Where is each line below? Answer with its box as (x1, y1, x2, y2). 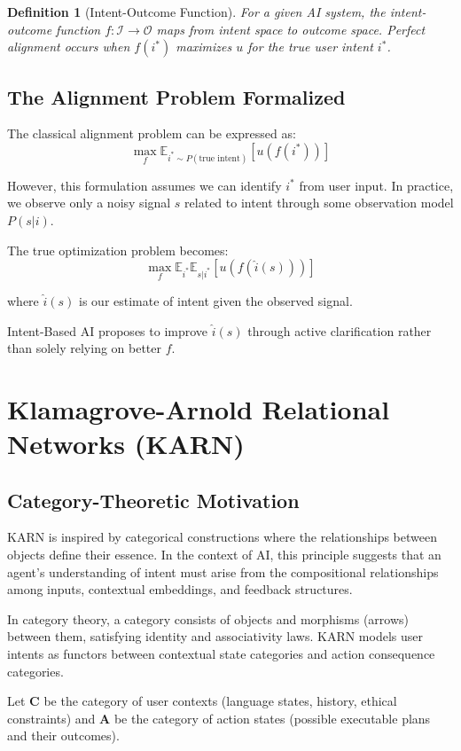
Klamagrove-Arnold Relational (7, 390, 390, 426)
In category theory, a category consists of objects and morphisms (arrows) (7, 609, 410, 628)
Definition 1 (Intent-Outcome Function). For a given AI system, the (7, 3, 386, 20)
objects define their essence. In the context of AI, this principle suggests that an (7, 545, 441, 564)
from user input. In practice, (299, 176, 454, 194)
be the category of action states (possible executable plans (113, 708, 431, 727)
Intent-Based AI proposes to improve (7, 321, 208, 340)
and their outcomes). (7, 726, 120, 745)
